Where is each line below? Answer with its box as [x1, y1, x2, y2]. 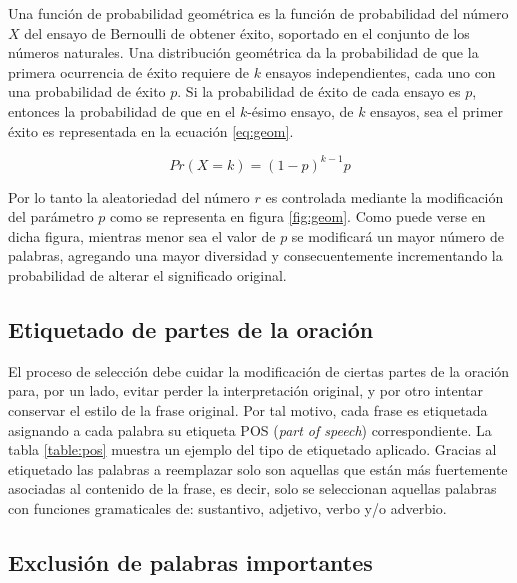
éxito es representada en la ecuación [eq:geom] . [8, 120, 294, 141]
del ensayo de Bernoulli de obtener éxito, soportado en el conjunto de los [24, 22, 470, 43]
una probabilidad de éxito [8, 81, 166, 102]
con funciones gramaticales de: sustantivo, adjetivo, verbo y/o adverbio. [8, 497, 447, 518]
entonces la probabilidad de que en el [8, 100, 236, 121]
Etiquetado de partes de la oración [8, 314, 374, 345]
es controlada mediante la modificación [265, 186, 504, 207]
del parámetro [8, 206, 94, 227]
